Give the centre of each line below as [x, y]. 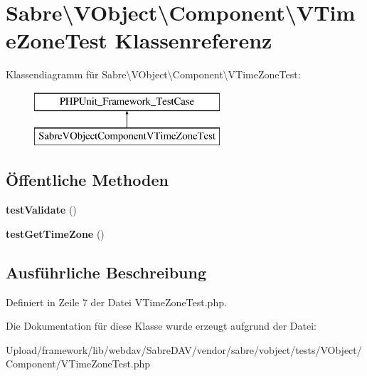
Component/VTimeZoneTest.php [78, 364]
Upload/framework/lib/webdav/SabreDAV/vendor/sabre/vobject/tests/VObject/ [184, 349]
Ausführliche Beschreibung [106, 272]
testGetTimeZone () [55, 233]
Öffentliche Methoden [87, 180]
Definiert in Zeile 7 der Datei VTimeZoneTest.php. [116, 302]
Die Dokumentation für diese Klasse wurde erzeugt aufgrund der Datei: [161, 326]
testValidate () [41, 210]
